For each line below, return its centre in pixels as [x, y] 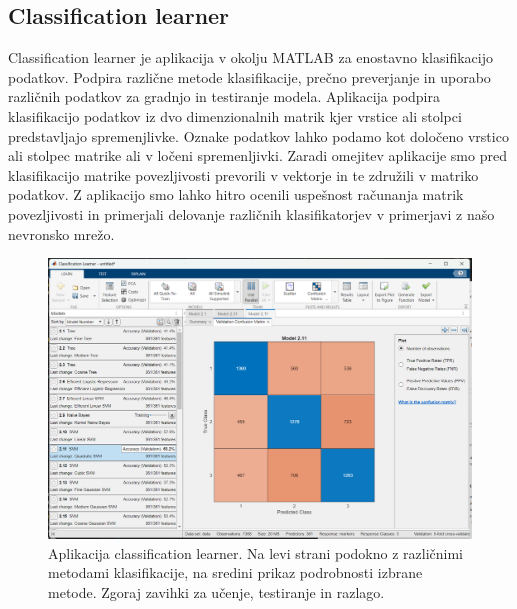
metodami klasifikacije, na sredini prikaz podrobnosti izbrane [235, 572]
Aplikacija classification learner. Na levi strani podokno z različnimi [255, 552]
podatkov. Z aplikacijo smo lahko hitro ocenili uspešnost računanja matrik [236, 194]
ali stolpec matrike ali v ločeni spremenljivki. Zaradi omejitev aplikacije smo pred [257, 155]
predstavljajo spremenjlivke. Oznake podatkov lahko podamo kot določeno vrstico [258, 135]
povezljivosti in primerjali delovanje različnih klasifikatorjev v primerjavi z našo [251, 213]
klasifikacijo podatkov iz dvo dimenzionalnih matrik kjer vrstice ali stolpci [235, 115]
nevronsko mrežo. [61, 233]
